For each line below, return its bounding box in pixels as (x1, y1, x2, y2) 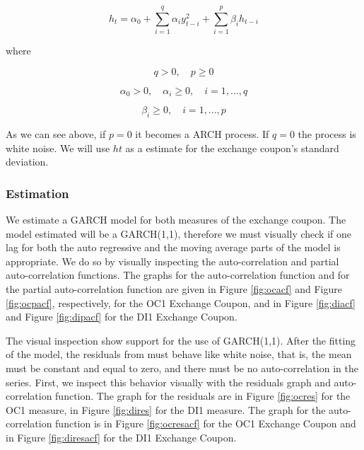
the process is (298, 126, 356, 141)
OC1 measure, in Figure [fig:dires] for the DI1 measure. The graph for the (6, 402, 326, 417)
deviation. (6, 154, 49, 169)
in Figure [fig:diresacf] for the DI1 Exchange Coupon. (6, 429, 237, 444)
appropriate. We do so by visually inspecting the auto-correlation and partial (6, 253, 339, 268)
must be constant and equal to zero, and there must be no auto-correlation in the (6, 360, 358, 375)
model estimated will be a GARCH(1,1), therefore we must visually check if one (6, 226, 351, 241)
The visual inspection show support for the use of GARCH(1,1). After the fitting (6, 333, 356, 347)
